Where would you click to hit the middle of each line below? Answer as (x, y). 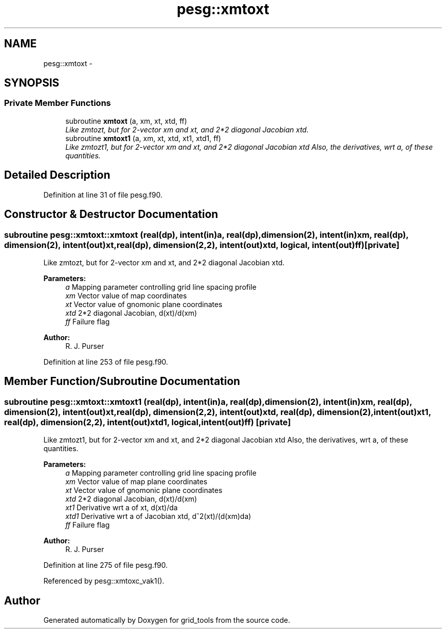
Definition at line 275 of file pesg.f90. (106, 565)
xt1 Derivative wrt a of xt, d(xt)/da (121, 508)
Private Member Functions (58, 103)
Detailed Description (57, 175)
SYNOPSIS (32, 83)
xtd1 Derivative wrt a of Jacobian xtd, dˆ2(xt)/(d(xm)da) (158, 516)
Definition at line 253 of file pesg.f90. (106, 362)
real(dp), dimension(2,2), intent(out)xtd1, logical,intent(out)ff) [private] (148, 422)
